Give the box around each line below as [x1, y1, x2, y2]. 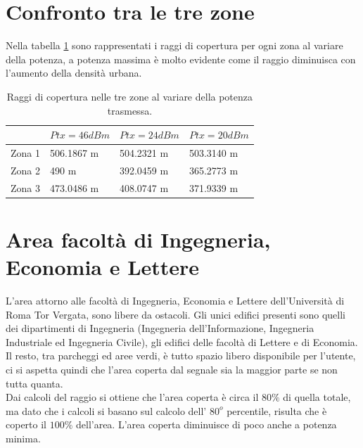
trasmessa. [107, 103, 153, 117]
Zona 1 [11, 145, 40, 160]
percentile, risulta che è [227, 403, 327, 418]
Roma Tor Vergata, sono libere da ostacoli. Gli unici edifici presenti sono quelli [6, 307, 345, 321]
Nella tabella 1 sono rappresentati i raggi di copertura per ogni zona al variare [6, 38, 343, 53]
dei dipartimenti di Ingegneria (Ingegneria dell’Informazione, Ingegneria [6, 321, 314, 335]
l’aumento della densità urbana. [6, 65, 142, 80]
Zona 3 [11, 180, 40, 195]
